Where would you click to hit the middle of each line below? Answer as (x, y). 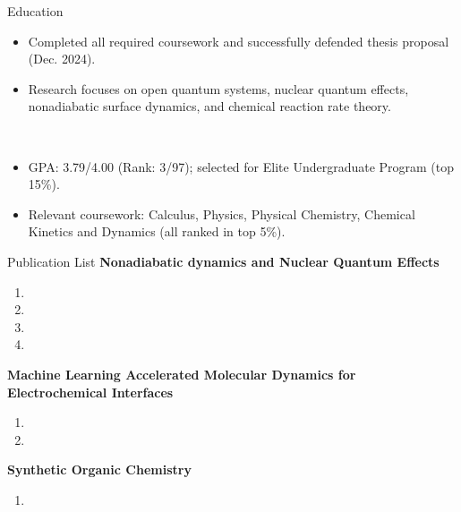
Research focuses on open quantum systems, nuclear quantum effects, (218, 88)
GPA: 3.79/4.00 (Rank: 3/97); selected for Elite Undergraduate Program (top (241, 166)
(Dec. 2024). (62, 59)
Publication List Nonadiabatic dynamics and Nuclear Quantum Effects (223, 261)
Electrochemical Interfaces (90, 392)
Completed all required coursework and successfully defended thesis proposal (239, 41)
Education (35, 11)
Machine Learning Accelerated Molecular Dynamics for (182, 374)
